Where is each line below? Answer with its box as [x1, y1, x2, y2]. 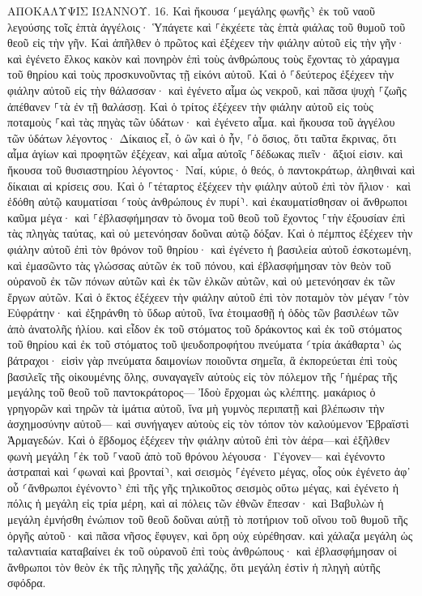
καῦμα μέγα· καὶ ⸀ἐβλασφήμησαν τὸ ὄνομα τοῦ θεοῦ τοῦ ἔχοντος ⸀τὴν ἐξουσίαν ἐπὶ [7, 208, 406, 225]
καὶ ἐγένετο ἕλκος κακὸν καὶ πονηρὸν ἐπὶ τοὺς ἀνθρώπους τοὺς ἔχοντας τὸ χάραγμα [7, 49, 400, 66]
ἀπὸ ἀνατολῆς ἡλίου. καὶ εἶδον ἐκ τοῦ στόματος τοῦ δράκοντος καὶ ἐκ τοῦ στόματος [7, 319, 402, 337]
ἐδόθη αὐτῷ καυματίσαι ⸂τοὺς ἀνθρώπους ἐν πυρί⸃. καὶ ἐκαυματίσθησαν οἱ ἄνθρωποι [7, 193, 407, 210]
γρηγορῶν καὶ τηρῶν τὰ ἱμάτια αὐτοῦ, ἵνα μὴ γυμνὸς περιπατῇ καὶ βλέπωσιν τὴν [7, 399, 385, 416]
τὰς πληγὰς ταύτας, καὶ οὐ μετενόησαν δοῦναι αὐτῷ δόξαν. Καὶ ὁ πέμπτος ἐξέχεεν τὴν [7, 225, 413, 242]
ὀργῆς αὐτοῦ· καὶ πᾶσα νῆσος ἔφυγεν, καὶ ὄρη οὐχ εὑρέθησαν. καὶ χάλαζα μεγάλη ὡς [7, 526, 413, 543]
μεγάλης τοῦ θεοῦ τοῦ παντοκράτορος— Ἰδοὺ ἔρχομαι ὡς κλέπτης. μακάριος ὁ [7, 384, 376, 401]
